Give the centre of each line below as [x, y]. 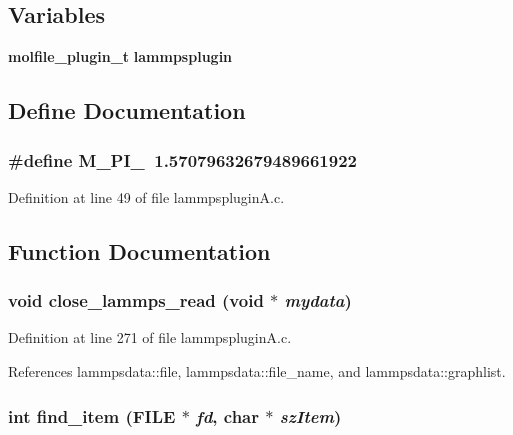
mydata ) [318, 300]
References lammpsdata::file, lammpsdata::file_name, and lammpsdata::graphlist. [257, 370]
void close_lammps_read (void [136, 300]
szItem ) [310, 415]
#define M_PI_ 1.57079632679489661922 [182, 159]
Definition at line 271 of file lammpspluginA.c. [150, 337]
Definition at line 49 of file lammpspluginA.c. [146, 196]
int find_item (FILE [92, 415]
